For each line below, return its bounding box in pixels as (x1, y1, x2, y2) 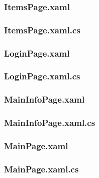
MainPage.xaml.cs (4, 162, 79, 175)
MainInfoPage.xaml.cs (4, 116, 95, 129)
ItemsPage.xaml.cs (4, 23, 80, 36)
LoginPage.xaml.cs (4, 70, 80, 82)
